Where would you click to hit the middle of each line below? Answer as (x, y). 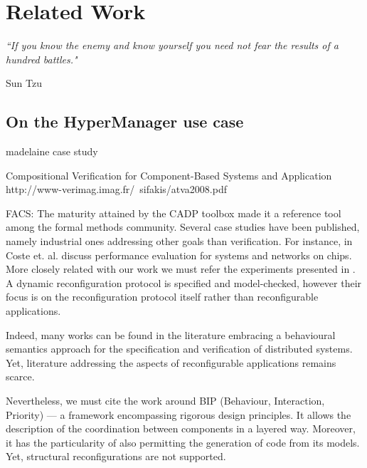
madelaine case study (52, 151)
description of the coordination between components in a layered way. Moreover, (181, 428)
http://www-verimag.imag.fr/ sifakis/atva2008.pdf (116, 189)
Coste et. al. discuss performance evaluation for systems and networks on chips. (179, 255)
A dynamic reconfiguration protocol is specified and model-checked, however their (184, 282)
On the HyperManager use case (125, 121)
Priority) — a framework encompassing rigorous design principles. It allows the (179, 414)
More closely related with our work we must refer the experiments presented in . (181, 269)
